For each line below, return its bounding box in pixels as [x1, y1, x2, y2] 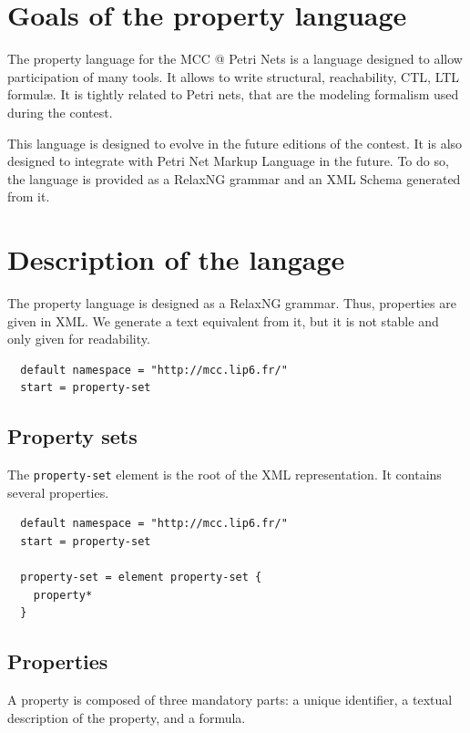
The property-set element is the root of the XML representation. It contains [7, 465, 442, 484]
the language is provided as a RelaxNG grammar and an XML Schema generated [7, 169, 461, 188]
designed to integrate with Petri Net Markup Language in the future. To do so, [7, 151, 449, 170]
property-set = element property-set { [20, 571, 262, 584]
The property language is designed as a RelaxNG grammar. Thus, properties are [7, 294, 456, 312]
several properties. [7, 482, 109, 501]
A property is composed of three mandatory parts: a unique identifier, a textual [7, 690, 453, 709]
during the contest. [7, 102, 113, 121]
